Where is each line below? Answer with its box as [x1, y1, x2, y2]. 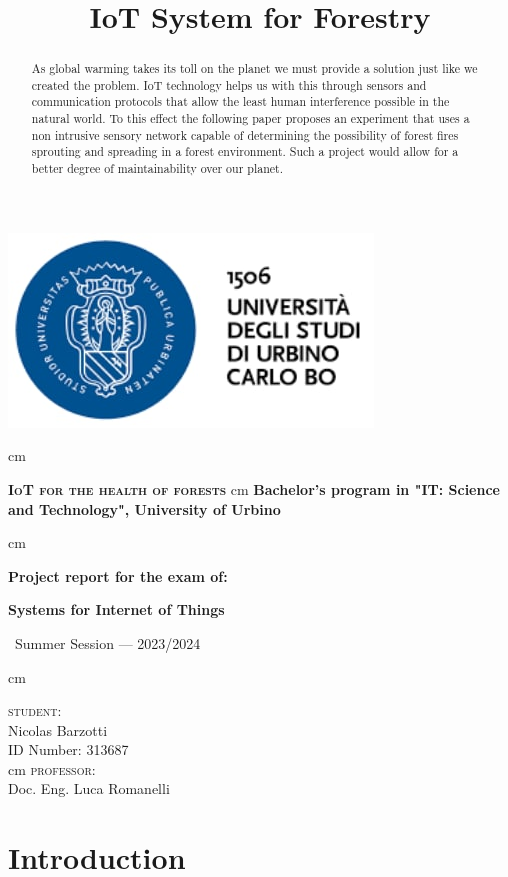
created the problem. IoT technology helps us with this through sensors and [31, 76, 427, 93]
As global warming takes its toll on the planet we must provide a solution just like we [31, 60, 478, 77]
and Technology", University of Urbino [8, 498, 281, 519]
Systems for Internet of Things [8, 599, 225, 620]
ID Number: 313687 [8, 739, 129, 760]
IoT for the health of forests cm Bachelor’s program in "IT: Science [8, 478, 500, 499]
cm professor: [8, 758, 96, 779]
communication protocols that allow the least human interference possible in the [31, 93, 450, 110]
